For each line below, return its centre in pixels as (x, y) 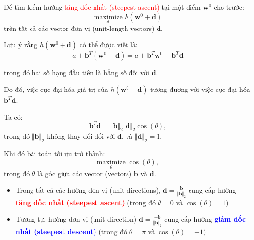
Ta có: (13, 116)
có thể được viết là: (109, 45)
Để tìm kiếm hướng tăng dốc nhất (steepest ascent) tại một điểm (102, 7)
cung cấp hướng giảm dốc (205, 219)
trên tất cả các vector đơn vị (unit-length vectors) (79, 28)
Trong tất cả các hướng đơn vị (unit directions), (88, 190)
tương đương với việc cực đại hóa (200, 89)
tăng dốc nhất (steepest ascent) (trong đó (85, 202)
